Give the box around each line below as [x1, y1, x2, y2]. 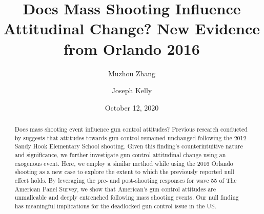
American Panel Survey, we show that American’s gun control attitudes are [14, 184, 216, 193]
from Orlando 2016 [64, 38, 200, 59]
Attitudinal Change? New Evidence [4, 18, 260, 39]
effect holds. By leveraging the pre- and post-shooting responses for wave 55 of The [14, 176, 237, 185]
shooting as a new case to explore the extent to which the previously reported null [14, 167, 234, 176]
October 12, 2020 [105, 102, 159, 113]
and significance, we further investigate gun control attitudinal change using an [14, 151, 226, 159]
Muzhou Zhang [108, 68, 156, 78]
